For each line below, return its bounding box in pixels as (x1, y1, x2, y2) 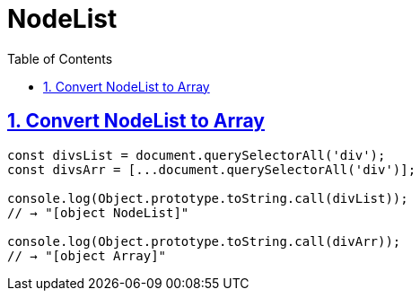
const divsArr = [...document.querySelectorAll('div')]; (7, 162, 416, 177)
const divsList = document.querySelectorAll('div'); (7, 147, 386, 162)
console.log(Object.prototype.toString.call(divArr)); (7, 233, 401, 249)
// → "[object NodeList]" (7, 205, 189, 220)
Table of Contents (7, 50, 113, 66)
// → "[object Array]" (7, 248, 167, 263)
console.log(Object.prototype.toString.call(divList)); (7, 190, 408, 206)
